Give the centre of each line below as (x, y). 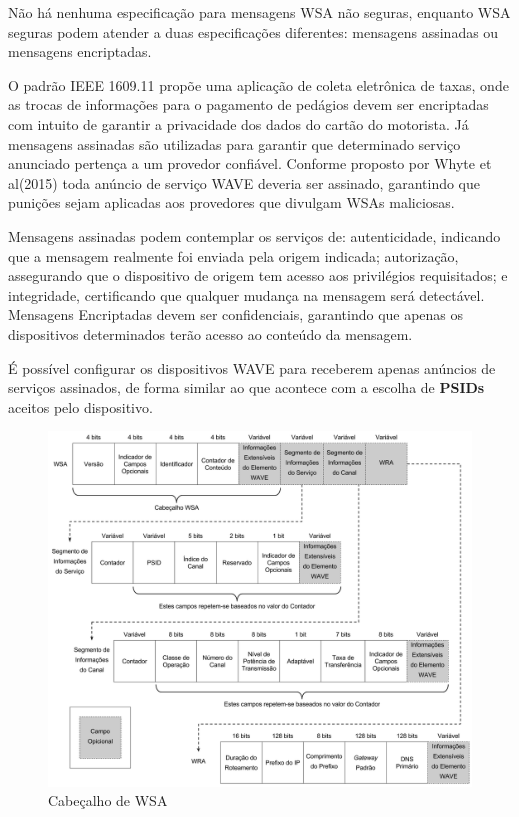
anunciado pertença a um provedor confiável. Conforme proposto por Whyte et (250, 163)
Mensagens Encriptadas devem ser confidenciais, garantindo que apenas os (236, 314)
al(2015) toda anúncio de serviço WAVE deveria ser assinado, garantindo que (244, 182)
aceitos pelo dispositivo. (80, 406)
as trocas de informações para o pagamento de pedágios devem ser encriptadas (248, 104)
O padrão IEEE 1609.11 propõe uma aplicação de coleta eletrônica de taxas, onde (258, 84)
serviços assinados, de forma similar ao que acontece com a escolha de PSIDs (246, 387)
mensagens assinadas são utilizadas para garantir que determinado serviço (234, 143)
